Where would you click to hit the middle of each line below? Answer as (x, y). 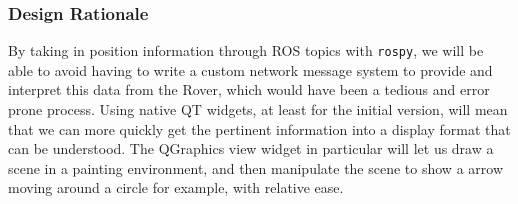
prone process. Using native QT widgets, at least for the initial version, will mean (258, 109)
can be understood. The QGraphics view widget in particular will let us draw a (251, 148)
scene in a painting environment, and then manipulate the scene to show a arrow (255, 167)
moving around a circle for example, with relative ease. (176, 187)
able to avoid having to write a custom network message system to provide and (250, 69)
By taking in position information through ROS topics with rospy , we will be (246, 50)
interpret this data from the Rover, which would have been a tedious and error (249, 89)
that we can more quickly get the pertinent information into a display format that (259, 128)
